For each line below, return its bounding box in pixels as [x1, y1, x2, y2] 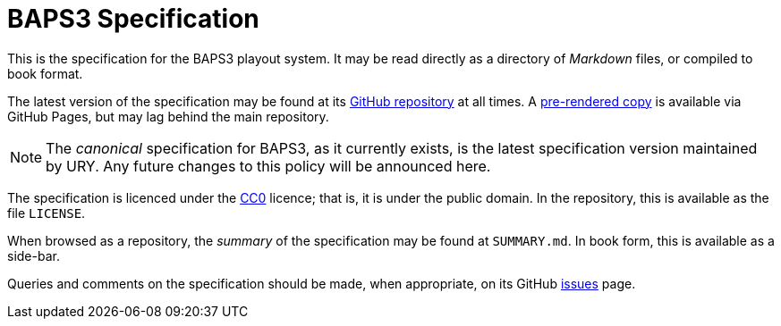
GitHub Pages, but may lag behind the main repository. [7, 108, 329, 124]
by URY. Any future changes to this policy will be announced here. [46, 156, 491, 175]
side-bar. [7, 247, 60, 263]
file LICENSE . [7, 205, 86, 221]
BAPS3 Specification [7, 4, 259, 34]
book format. [7, 65, 83, 81]
